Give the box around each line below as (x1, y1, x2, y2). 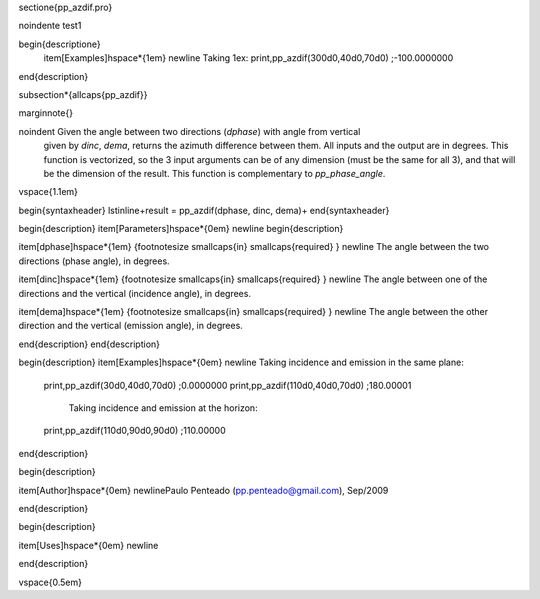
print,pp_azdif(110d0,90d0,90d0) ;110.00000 (43, 425, 227, 437)
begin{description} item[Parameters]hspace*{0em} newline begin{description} (18, 223, 344, 235)
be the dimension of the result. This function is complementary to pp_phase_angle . (43, 167, 386, 179)
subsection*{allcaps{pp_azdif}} (18, 88, 148, 100)
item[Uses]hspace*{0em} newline (18, 539, 159, 551)
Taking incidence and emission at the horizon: (68, 401, 259, 414)
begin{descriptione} (18, 38, 101, 50)
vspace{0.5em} (18, 576, 82, 588)
